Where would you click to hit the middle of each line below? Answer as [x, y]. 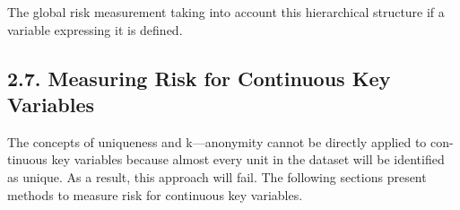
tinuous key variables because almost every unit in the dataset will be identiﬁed [226, 159]
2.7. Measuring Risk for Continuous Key [199, 78]
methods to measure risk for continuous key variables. [155, 194]
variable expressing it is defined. [95, 29]
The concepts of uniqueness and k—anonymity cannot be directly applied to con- [230, 141]
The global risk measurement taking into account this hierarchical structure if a [226, 12]
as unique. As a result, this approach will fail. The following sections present [217, 176]
